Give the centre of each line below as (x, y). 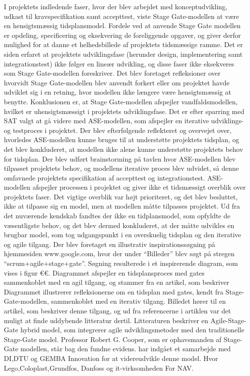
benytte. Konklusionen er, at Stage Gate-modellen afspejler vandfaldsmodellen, (121, 101)
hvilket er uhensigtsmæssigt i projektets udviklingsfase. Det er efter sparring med (124, 111)
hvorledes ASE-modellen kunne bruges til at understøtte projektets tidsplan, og (122, 139)
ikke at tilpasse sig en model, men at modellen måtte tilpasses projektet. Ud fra (122, 206)
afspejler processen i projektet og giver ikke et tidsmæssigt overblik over (139, 187)
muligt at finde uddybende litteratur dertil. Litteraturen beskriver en (106, 320)
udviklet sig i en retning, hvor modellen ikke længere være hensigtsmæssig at (118, 92)
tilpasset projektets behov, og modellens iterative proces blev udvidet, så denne (121, 168)
